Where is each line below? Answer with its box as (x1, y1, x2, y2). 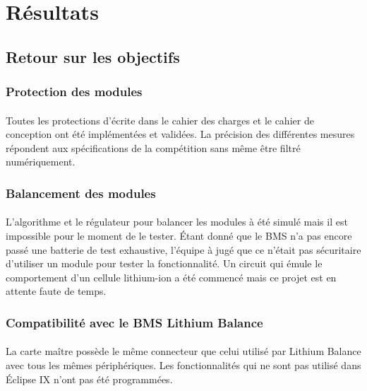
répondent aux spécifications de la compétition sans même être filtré (6, 140, 301, 155)
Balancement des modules (6, 184, 156, 202)
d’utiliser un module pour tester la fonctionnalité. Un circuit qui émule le (6, 256, 323, 271)
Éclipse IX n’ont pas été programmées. (6, 371, 173, 386)
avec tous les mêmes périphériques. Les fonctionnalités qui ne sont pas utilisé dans (6, 358, 361, 372)
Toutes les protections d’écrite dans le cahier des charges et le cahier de (6, 112, 314, 127)
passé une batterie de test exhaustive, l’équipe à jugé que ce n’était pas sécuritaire (6, 242, 361, 257)
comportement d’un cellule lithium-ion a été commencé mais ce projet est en (6, 269, 337, 284)
